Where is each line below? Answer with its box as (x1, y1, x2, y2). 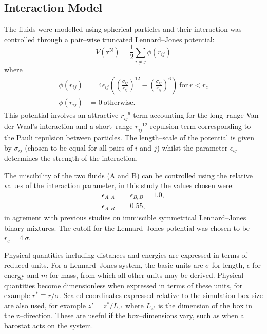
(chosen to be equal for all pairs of (25, 142, 133, 153)
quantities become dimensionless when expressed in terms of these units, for (4, 280, 243, 290)
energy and (4, 269, 39, 280)
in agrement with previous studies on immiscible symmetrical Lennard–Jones (4, 212, 246, 222)
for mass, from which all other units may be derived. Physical (49, 269, 244, 280)
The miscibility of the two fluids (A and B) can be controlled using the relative (4, 170, 253, 180)
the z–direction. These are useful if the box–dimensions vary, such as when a (4, 310, 244, 321)
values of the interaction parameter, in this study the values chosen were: (4, 180, 234, 191)
